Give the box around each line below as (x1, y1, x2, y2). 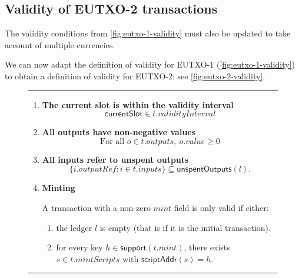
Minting (42, 182, 75, 194)
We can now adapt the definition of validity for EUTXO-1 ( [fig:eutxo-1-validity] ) (5, 58, 295, 71)
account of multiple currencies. (5, 38, 115, 51)
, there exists (184, 241, 230, 253)
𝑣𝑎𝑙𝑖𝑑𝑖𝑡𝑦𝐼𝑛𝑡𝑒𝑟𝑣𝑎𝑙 (158, 110, 216, 119)
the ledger (56, 221, 92, 233)
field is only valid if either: (174, 201, 269, 213)
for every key (56, 241, 103, 253)
